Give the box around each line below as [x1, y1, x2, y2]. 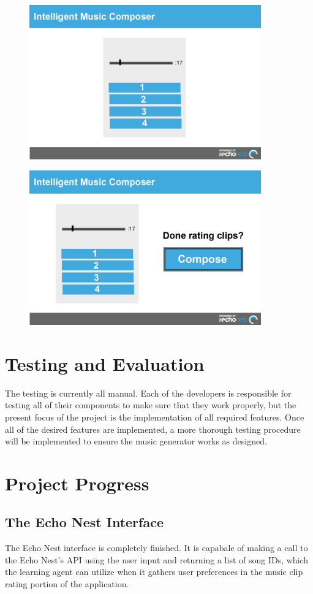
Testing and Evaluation [5, 351, 205, 376]
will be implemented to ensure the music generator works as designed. [5, 435, 267, 447]
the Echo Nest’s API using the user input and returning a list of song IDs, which [5, 553, 309, 566]
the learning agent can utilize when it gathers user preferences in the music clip [5, 565, 303, 578]
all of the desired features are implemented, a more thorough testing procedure [5, 422, 301, 435]
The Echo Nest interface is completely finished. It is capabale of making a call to [5, 541, 308, 554]
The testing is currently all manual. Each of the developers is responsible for [5, 386, 292, 399]
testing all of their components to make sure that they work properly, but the [5, 398, 296, 411]
